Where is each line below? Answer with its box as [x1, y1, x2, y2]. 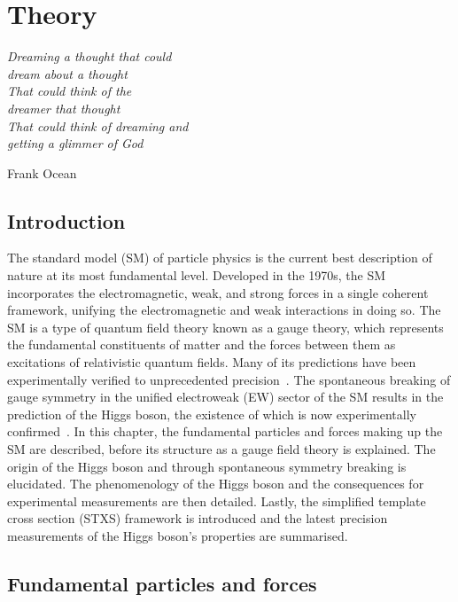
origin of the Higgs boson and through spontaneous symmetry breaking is [7, 457, 407, 475]
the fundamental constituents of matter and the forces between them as [7, 335, 396, 354]
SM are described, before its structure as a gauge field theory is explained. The [7, 440, 436, 458]
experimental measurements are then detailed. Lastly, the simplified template [7, 491, 426, 510]
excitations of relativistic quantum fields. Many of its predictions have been [7, 353, 416, 371]
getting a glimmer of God [7, 134, 144, 152]
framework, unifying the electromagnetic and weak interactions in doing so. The [7, 301, 441, 319]
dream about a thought [7, 64, 128, 82]
